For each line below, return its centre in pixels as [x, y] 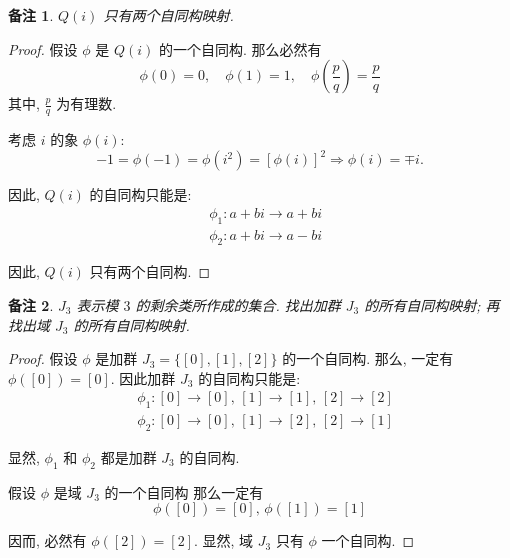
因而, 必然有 [47, 540]
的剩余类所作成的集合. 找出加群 [238, 304]
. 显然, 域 [224, 540]
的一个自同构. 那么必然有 [240, 48]
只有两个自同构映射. [168, 15]
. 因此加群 [143, 377]
